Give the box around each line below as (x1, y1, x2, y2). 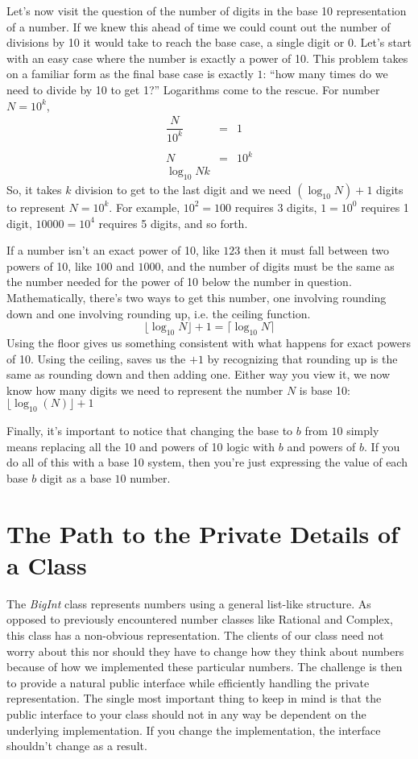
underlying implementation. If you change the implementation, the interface (6, 721, 381, 738)
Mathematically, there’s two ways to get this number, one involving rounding (6, 288, 387, 305)
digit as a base (39, 469, 111, 486)
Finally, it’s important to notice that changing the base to (6, 422, 293, 439)
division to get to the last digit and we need (75, 180, 292, 197)
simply (346, 422, 379, 439)
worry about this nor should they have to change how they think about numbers (6, 642, 404, 659)
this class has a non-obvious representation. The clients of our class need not (6, 626, 384, 643)
